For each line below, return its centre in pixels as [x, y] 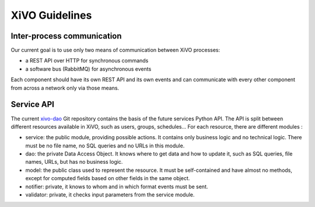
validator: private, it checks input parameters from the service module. [110, 195]
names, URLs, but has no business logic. [74, 162]
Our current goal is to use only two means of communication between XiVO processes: [116, 50]
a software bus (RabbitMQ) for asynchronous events [88, 69]
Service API [33, 104]
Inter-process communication [66, 36]
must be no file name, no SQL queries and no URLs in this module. [105, 146]
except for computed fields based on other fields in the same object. [108, 178]
